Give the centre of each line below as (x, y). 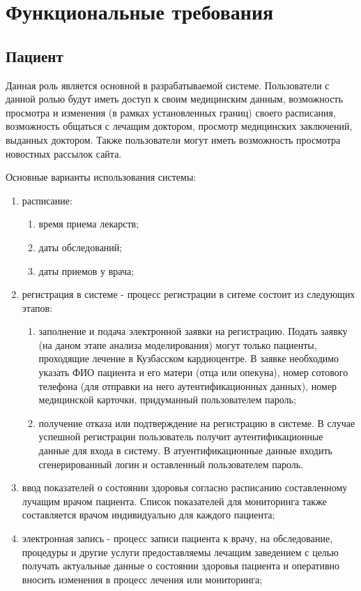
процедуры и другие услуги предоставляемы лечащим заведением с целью (180, 552)
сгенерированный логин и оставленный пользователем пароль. (171, 464)
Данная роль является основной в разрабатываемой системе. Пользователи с (168, 85)
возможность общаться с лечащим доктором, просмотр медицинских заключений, (179, 126)
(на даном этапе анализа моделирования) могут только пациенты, (178, 344)
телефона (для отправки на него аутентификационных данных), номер (188, 386)
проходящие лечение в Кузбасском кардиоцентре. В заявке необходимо (189, 358)
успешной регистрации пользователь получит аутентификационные (181, 436)
